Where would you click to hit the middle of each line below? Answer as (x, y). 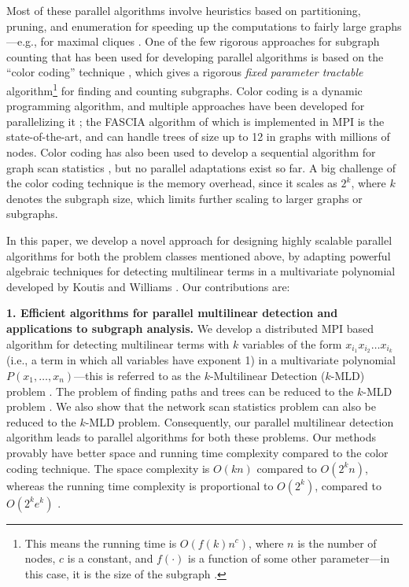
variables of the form (292, 343)
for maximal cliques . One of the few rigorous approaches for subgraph (210, 41)
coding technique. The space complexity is (108, 468)
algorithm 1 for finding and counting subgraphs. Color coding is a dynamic (184, 89)
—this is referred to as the (137, 375)
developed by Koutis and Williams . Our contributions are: (148, 286)
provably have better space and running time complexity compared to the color (197, 452)
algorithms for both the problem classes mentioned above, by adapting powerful (199, 255)
